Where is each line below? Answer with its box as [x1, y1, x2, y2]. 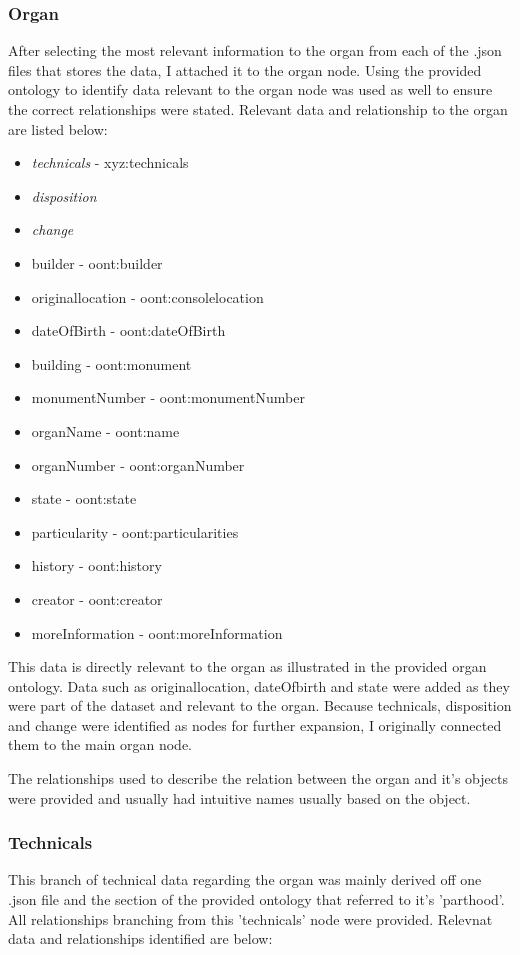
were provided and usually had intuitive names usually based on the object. [8, 787, 471, 808]
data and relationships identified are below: [8, 928, 273, 949]
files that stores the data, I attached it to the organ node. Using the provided [8, 59, 482, 80]
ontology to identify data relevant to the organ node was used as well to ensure [8, 79, 493, 100]
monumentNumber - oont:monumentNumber [31, 387, 305, 408]
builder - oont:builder [31, 252, 163, 273]
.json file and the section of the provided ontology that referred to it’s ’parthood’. [8, 889, 505, 910]
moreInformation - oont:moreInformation [31, 622, 283, 643]
